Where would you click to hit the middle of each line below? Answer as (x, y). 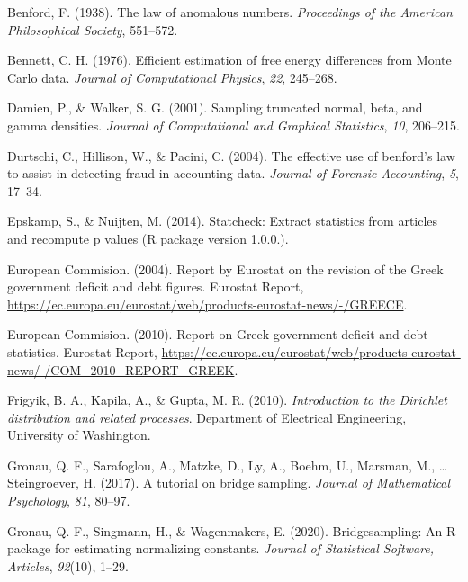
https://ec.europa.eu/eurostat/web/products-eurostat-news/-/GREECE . (207, 304)
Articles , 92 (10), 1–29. (68, 565)
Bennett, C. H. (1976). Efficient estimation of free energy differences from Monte (229, 60)
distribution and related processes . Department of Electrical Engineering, (207, 417)
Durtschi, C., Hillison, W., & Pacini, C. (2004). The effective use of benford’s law (231, 155)
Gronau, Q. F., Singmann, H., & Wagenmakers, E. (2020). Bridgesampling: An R (232, 530)
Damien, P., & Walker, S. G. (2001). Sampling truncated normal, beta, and (215, 107)
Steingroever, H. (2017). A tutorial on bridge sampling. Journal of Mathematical (229, 483)
